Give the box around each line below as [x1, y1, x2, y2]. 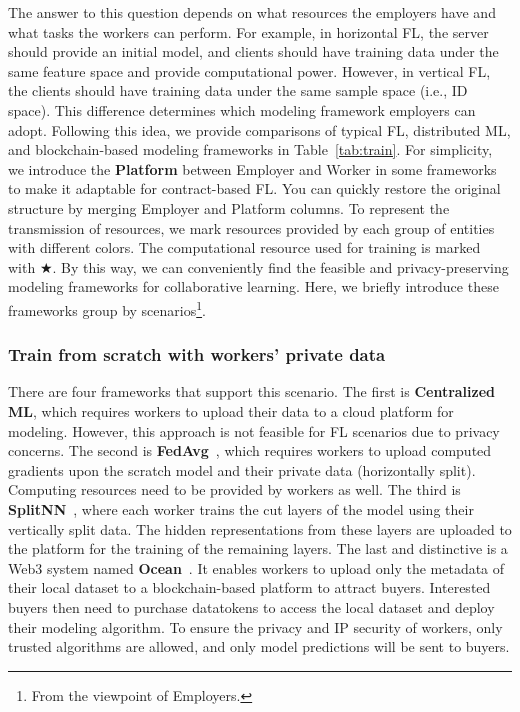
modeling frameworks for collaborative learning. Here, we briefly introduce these [8, 276, 499, 297]
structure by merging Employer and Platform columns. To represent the [8, 197, 450, 218]
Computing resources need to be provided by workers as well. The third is [8, 479, 461, 500]
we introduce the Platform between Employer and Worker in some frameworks [8, 158, 497, 179]
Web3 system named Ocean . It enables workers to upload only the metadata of [8, 557, 505, 578]
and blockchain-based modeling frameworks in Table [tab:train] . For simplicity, [8, 139, 493, 160]
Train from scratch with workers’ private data [8, 342, 386, 367]
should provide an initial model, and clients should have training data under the [8, 41, 499, 62]
